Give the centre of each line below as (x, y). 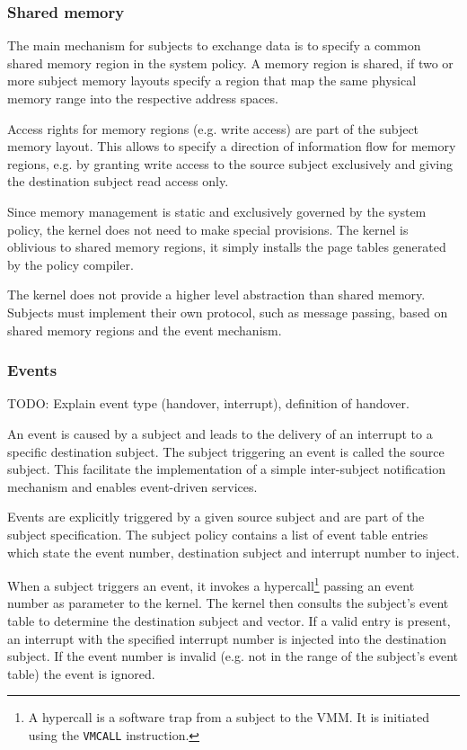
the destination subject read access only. (118, 181)
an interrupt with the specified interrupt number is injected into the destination (227, 638)
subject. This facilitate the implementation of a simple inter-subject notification (227, 469)
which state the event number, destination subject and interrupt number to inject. (233, 552)
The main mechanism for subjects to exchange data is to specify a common (214, 45)
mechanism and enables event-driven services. (132, 486)
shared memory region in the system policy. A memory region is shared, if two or (230, 62)
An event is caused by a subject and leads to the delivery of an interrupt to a (220, 433)
